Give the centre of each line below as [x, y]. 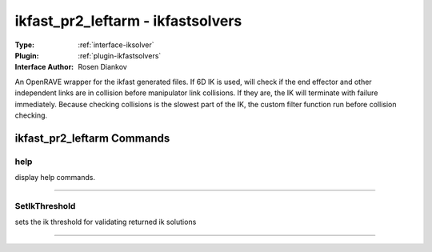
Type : [25, 45]
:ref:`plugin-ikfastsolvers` [120, 55]
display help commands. [55, 178]
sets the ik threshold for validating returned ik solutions [106, 222]
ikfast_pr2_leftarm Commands [92, 138]
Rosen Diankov [102, 67]
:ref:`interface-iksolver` [116, 45]
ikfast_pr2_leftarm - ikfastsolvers [128, 21]
